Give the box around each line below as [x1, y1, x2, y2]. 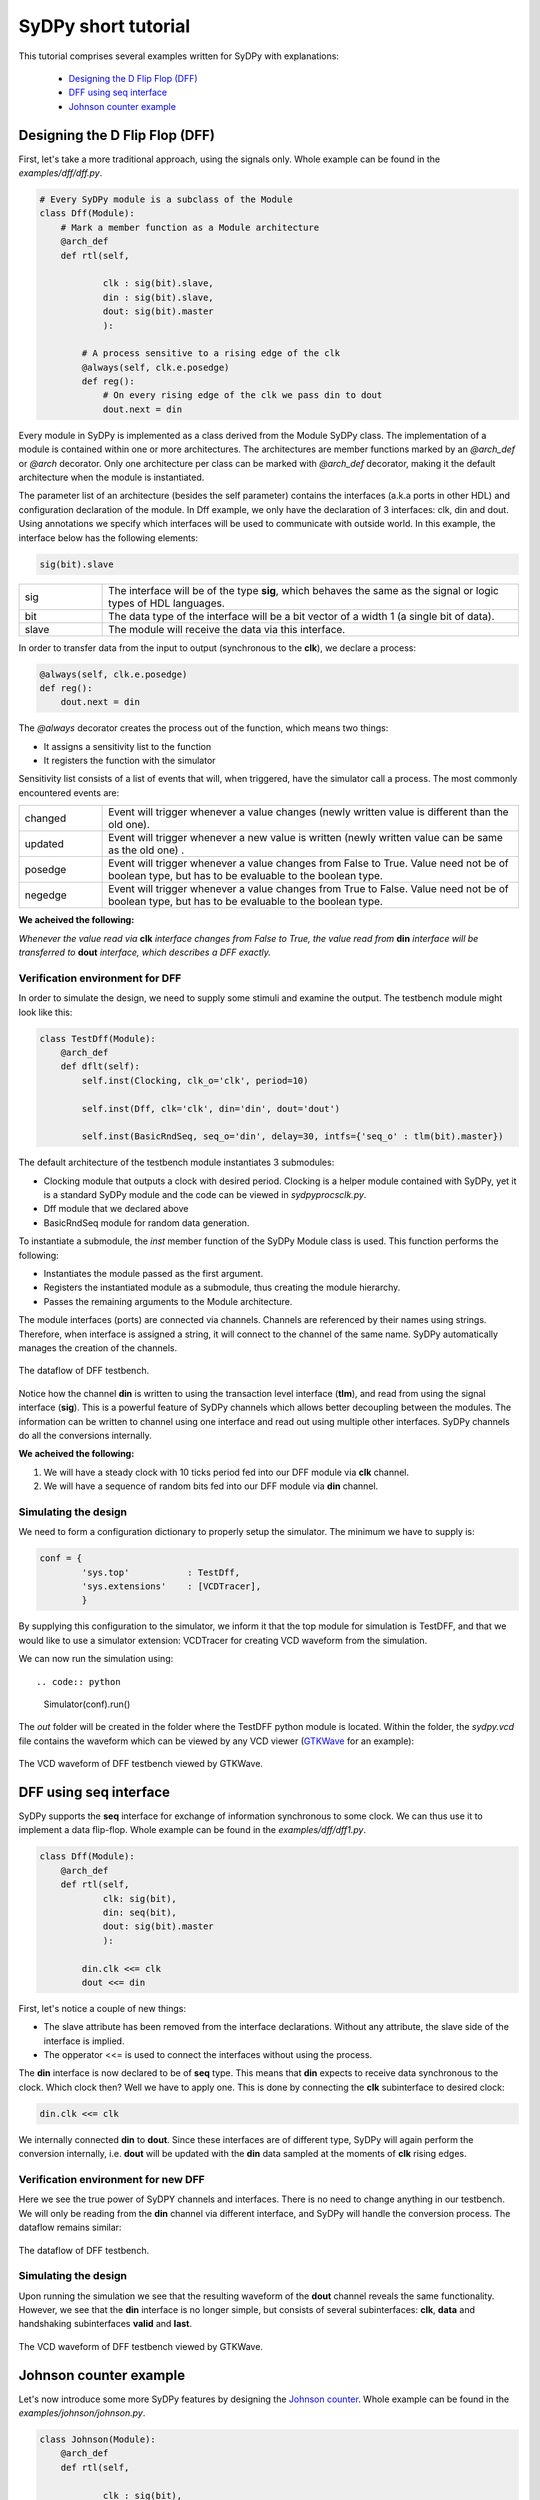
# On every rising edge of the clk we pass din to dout [102, 390, 383, 401]
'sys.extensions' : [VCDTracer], [81, 1580, 262, 1592]
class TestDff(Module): [39, 1033, 157, 1044]
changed [24, 811, 67, 825]
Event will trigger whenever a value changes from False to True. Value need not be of [108, 856, 509, 870]
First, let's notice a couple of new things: [18, 2002, 187, 2014]
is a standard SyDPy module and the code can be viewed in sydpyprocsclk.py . [43, 1189, 367, 1201]
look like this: [18, 1006, 73, 1018]
